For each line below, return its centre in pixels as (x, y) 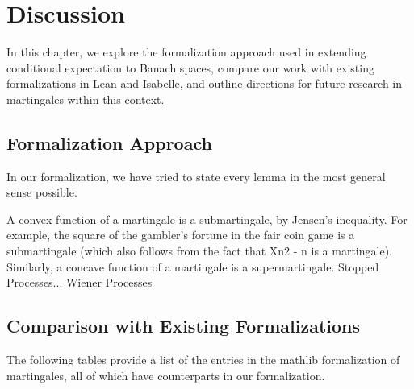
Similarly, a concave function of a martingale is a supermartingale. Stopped (193, 266)
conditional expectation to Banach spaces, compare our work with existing (190, 67)
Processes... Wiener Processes (79, 282)
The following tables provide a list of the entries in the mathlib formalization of (203, 360)
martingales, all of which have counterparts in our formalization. (166, 375)
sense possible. (42, 192)
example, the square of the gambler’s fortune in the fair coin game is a (181, 235)
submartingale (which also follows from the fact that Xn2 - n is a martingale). (199, 251)
